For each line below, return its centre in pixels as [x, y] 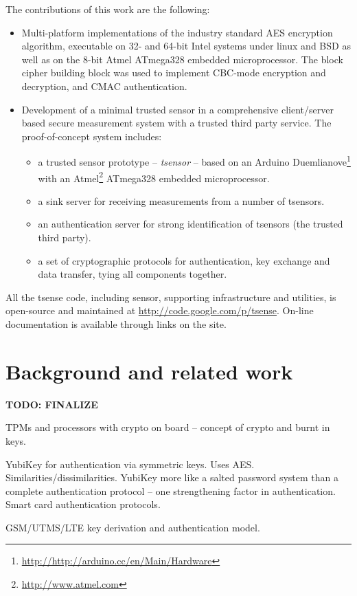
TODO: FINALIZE [52, 404]
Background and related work [149, 371]
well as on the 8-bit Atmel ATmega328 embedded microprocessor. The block [182, 59]
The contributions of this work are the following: [108, 9]
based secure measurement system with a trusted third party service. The [176, 123]
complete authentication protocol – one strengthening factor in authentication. [171, 490]
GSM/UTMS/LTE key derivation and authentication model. [133, 527]
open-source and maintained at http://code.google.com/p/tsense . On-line [160, 310]
